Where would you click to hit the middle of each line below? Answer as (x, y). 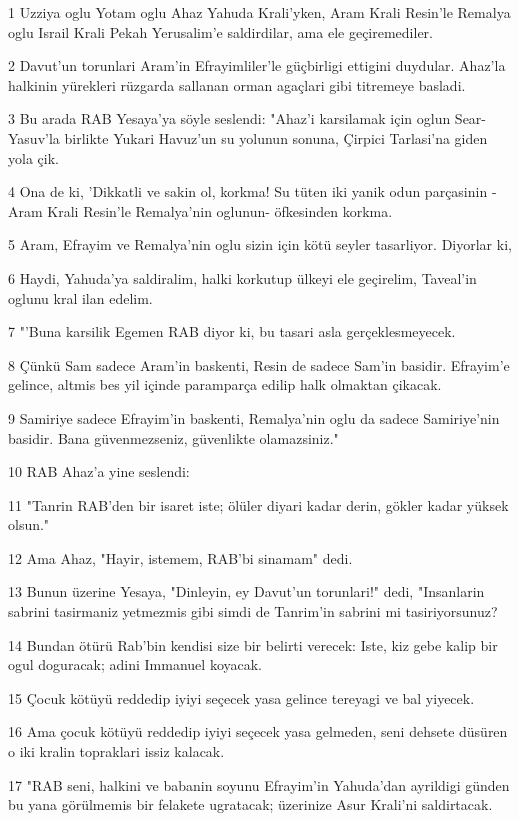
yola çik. (33, 157)
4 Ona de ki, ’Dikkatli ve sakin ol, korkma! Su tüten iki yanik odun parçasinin (248, 191)
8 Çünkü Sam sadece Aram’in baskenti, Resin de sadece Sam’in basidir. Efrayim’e (259, 364)
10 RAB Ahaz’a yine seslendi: (99, 471)
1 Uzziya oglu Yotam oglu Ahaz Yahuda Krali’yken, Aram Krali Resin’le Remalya (259, 12)
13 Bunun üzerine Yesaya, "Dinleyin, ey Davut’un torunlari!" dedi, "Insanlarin (246, 591)
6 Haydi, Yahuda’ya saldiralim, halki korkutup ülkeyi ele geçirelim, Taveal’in (242, 277)
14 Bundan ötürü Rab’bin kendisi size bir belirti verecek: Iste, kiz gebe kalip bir (253, 644)
